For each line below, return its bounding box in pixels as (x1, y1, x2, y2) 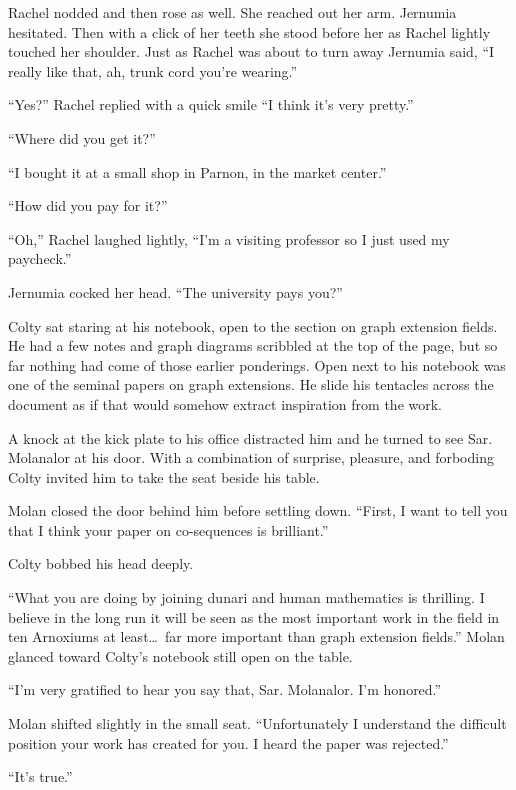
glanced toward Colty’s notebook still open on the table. (8, 645, 353, 666)
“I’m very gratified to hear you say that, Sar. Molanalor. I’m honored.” (8, 679, 442, 700)
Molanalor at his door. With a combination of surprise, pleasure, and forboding (8, 447, 494, 468)
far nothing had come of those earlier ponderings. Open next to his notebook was (8, 354, 506, 375)
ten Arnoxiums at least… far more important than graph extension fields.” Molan (8, 626, 505, 647)
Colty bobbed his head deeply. (8, 553, 194, 574)
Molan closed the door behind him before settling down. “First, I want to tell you (8, 500, 508, 521)
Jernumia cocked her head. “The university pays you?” (8, 281, 343, 302)
